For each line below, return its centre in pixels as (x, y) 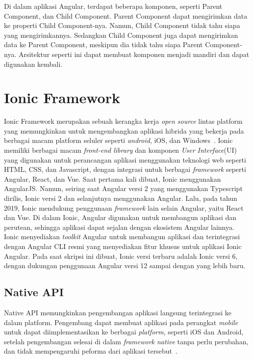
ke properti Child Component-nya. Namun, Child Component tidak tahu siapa (122, 25)
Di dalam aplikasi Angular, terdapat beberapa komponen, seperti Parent (113, 6)
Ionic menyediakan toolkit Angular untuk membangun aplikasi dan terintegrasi (122, 236)
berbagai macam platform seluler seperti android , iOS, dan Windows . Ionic (118, 140)
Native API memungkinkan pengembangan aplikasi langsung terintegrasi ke (118, 312)
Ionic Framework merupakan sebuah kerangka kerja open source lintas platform (123, 121)
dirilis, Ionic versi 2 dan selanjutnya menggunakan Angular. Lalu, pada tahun (121, 198)
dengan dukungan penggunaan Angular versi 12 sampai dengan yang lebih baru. (125, 265)
